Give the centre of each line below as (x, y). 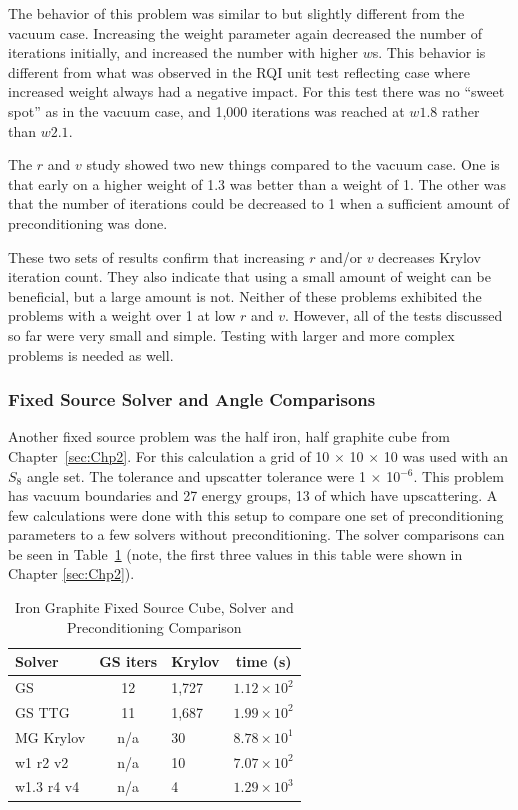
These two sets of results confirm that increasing (156, 256)
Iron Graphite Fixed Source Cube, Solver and (154, 607)
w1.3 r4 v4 (47, 786)
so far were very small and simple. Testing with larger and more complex (231, 334)
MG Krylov (50, 736)
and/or (341, 256)
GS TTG (42, 711)
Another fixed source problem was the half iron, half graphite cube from (229, 436)
